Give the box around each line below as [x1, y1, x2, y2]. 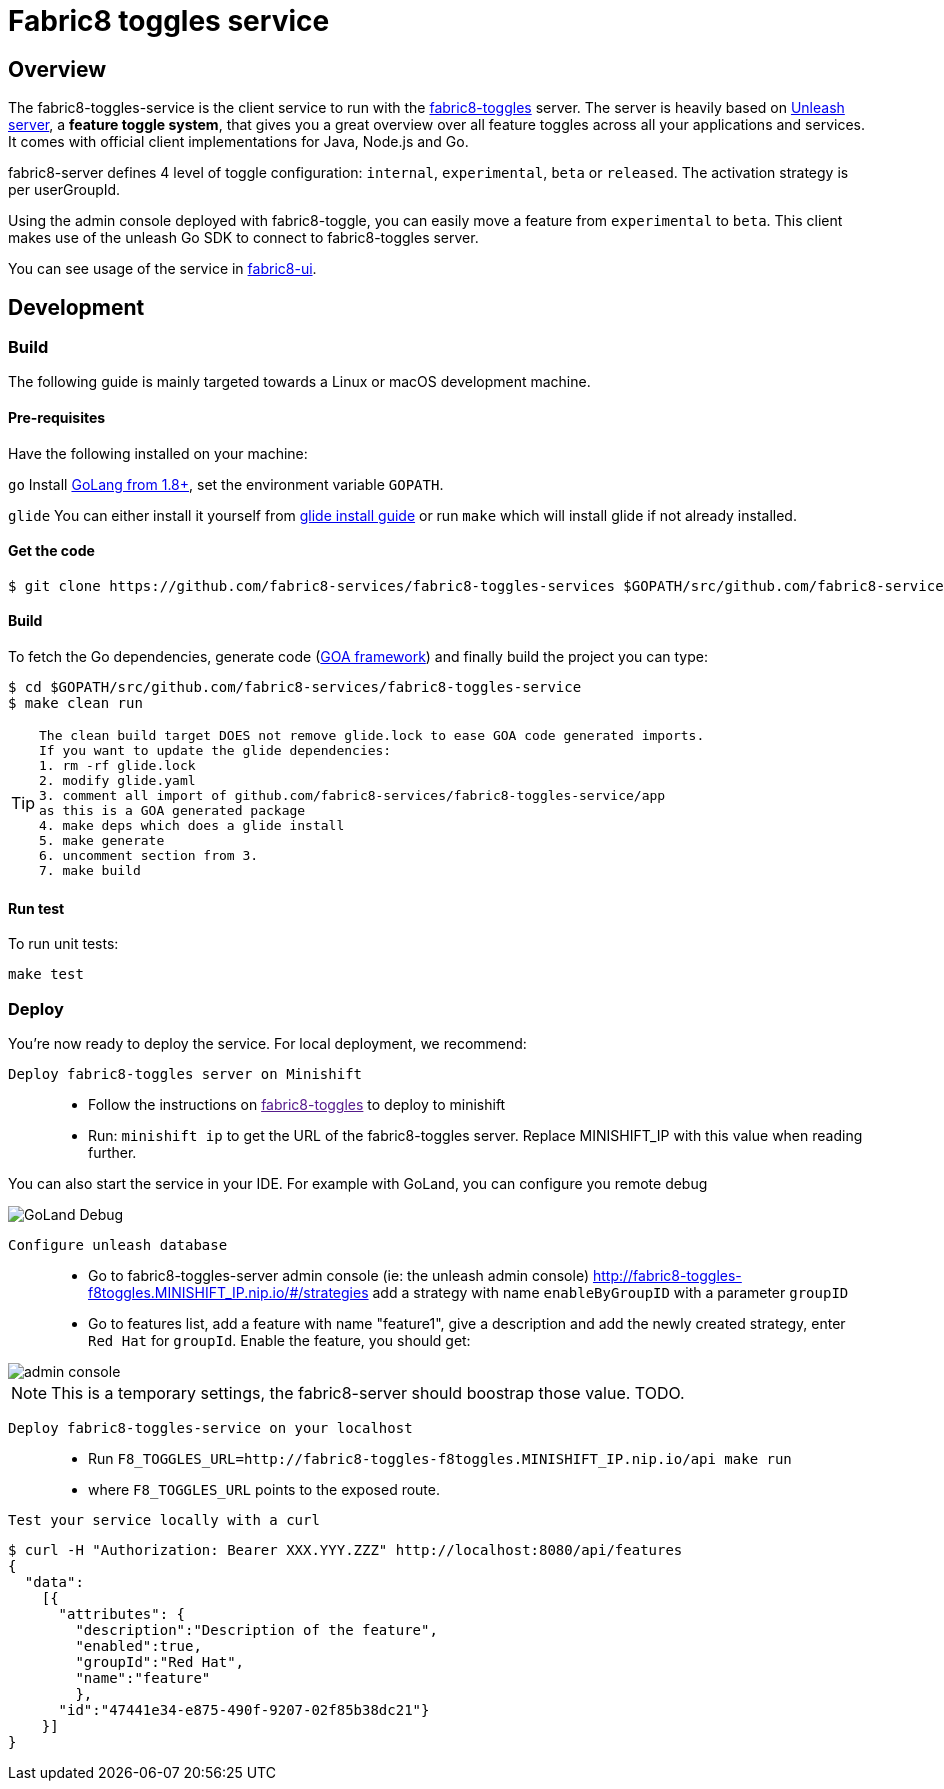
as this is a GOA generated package [39, 803, 306, 819]
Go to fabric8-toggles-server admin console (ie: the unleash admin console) [88, 1267, 590, 1285]
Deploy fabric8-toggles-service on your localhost [8, 1420, 413, 1437]
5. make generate [39, 833, 165, 849]
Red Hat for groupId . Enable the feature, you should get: [88, 1332, 471, 1350]
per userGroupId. [8, 181, 121, 199]
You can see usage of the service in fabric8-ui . [8, 260, 317, 278]
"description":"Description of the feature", [75, 1622, 438, 1639]
